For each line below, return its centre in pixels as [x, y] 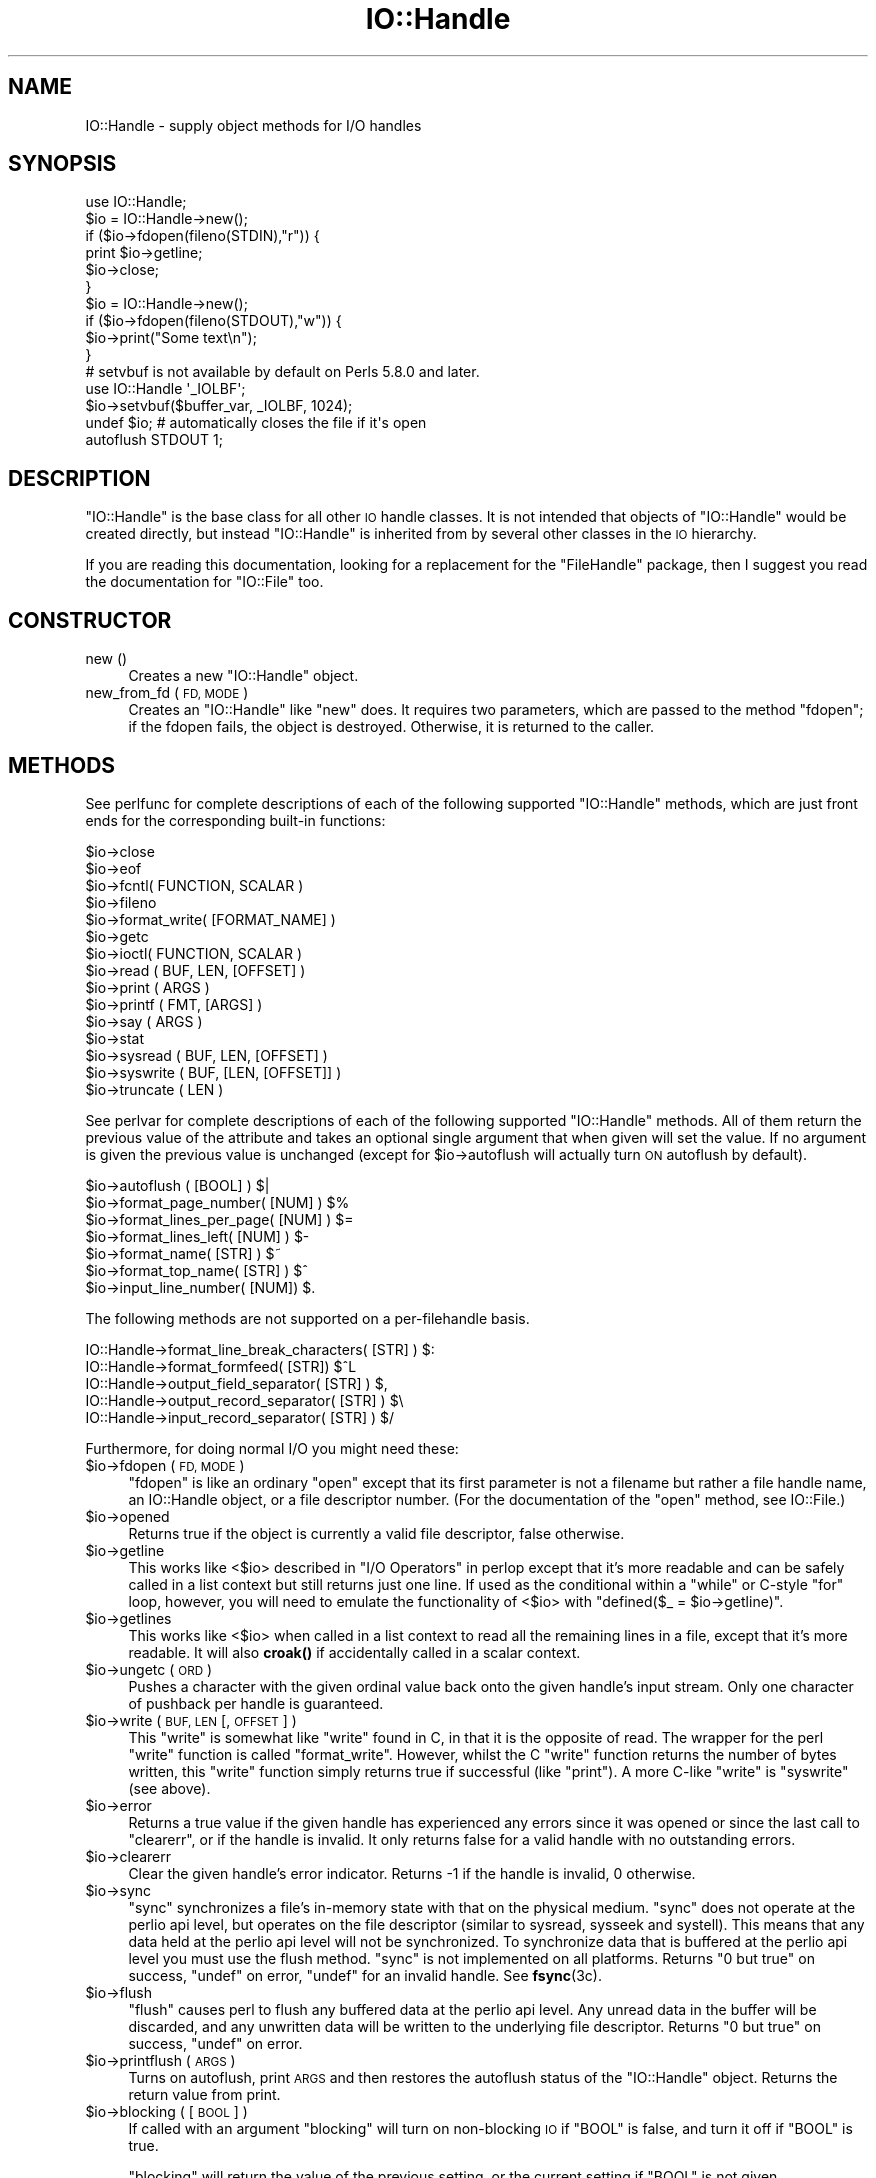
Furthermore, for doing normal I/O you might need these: [272, 1448]
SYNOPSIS [62, 164]
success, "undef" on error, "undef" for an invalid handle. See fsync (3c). [365, 1975]
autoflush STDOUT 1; [154, 440]
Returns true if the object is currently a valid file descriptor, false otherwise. [376, 1533]
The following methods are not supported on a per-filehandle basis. [307, 1318]
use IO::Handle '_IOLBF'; [165, 389]
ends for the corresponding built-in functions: [235, 820]
